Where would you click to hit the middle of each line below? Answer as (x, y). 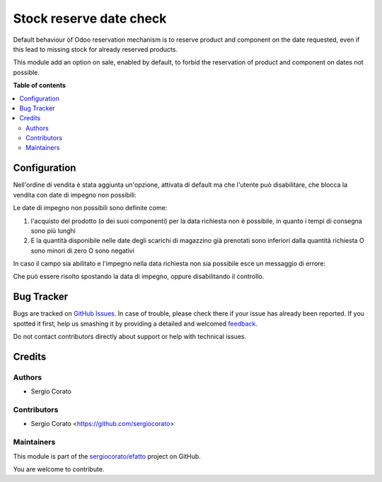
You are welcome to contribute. (59, 469)
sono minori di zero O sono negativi (82, 251)
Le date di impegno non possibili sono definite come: (90, 208)
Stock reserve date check (90, 18)
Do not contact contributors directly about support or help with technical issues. (130, 337)
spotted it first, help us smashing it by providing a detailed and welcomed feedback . (135, 323)
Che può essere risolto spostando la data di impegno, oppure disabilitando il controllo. (139, 277)
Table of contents (40, 86)
